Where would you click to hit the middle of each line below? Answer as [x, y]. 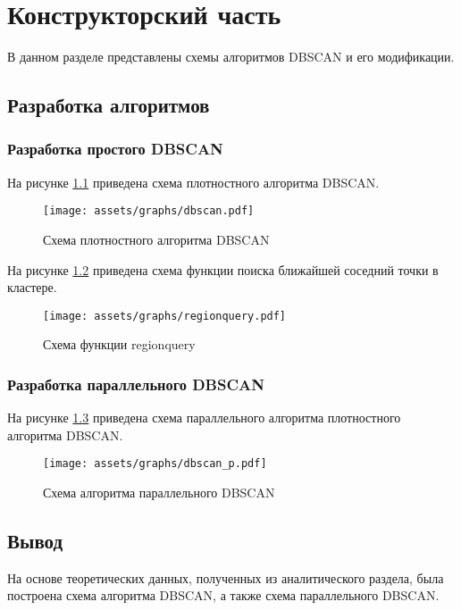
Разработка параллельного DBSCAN [136, 384]
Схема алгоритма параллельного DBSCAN [159, 493]
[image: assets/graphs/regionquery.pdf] [165, 316]
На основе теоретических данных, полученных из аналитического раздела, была [226, 577]
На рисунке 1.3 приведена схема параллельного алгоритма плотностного [204, 418]
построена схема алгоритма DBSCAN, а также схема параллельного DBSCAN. [223, 595]
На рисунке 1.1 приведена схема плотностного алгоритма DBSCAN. [193, 182]
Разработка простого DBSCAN [115, 149]
